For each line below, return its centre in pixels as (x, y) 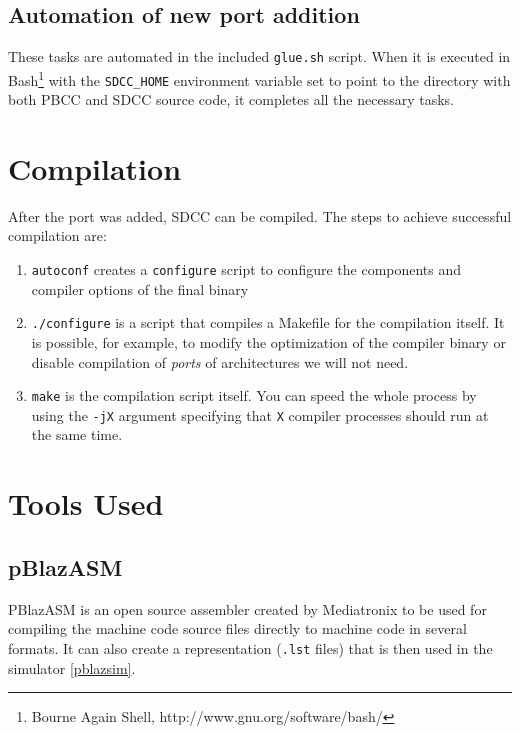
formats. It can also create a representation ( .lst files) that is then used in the (250, 647)
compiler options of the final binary (140, 288)
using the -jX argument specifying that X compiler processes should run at (260, 414)
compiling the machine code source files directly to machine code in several (237, 628)
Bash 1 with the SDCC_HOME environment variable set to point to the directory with (259, 78)
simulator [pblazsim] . (72, 667)
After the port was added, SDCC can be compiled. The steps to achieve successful (260, 215)
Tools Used (86, 503)
